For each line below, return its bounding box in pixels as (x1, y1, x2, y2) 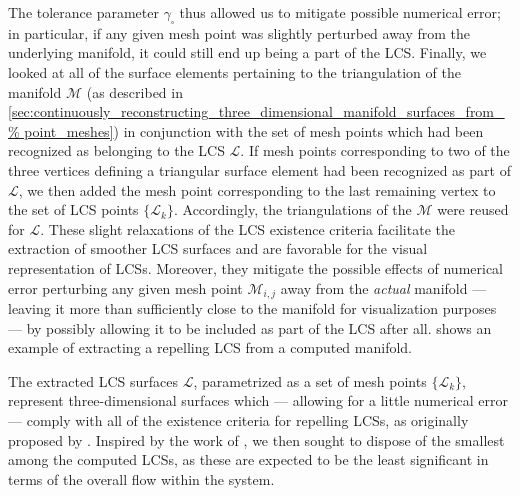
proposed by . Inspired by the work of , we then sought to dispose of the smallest (8, 429, 505, 450)
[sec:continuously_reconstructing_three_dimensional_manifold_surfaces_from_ (8, 101, 505, 122)
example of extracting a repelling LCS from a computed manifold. (8, 337, 412, 358)
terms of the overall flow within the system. (8, 468, 275, 489)
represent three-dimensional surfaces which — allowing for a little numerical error (8, 390, 508, 411)
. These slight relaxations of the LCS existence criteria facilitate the (40, 218, 455, 239)
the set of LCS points (8, 199, 139, 220)
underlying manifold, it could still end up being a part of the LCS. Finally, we (8, 42, 487, 63)
